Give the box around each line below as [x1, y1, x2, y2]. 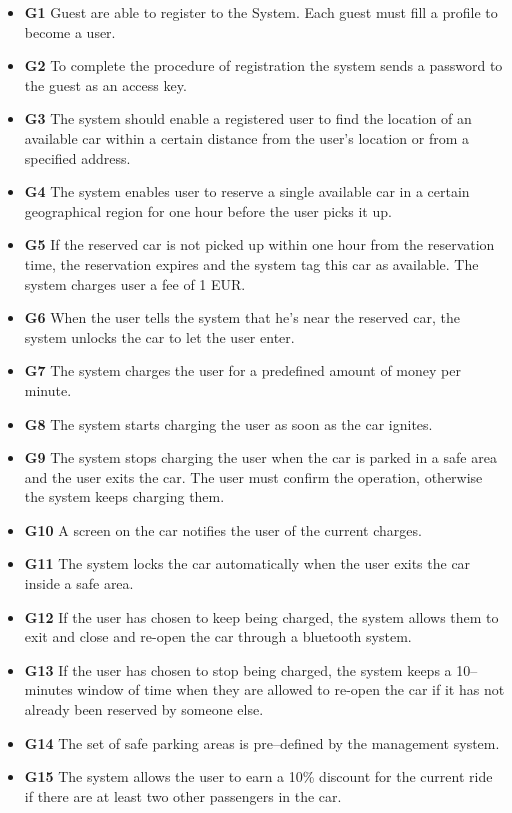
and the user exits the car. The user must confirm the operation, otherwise [24, 466, 483, 487]
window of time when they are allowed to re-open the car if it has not [77, 679, 505, 700]
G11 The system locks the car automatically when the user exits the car [24, 553, 471, 574]
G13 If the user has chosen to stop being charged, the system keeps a [24, 659, 452, 680]
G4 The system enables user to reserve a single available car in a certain [24, 181, 470, 202]
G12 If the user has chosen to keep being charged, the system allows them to [24, 606, 499, 627]
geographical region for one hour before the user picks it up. [24, 200, 392, 221]
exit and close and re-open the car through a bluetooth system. [24, 626, 412, 647]
